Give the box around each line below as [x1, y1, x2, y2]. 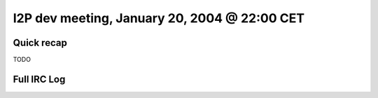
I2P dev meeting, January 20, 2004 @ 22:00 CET [13, 10, 304, 26]
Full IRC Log [13, 73, 66, 85]
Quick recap [13, 37, 68, 49]
